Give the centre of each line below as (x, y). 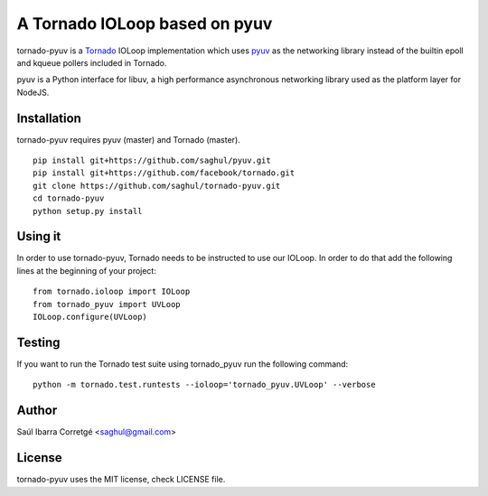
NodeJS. (33, 92)
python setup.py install (88, 211)
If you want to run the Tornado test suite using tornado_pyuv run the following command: (183, 364)
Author (37, 411)
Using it (39, 236)
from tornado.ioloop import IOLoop (112, 292)
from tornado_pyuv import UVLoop (107, 304)
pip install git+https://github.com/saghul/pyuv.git (152, 161)
